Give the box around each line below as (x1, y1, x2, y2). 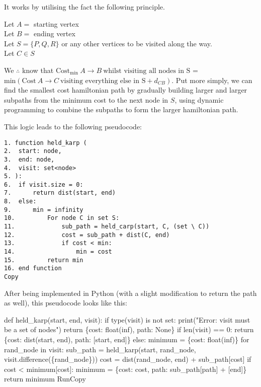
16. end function (4, 265, 62, 272)
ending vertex (34, 28, 75, 39)
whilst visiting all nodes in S (103, 67, 191, 74)
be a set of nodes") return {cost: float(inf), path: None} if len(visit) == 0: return (4, 324, 254, 335)
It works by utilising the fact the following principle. (4, 2, 165, 12)
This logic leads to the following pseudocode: (4, 121, 142, 131)
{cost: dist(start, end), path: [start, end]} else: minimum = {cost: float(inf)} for (4, 334, 249, 345)
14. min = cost (4, 248, 112, 256)
